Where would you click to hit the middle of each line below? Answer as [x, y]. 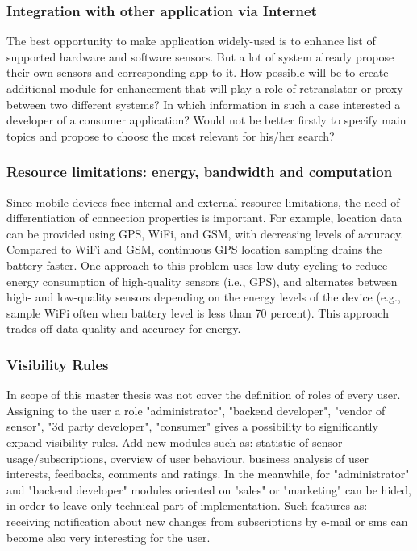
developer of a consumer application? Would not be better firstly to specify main [206, 120]
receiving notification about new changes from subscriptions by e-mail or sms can [207, 521]
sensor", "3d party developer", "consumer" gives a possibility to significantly [192, 426]
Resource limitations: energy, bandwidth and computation [200, 172]
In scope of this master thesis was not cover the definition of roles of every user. [204, 395]
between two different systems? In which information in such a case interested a [204, 104]
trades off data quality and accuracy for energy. [124, 328]
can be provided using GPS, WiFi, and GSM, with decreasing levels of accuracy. [205, 233]
